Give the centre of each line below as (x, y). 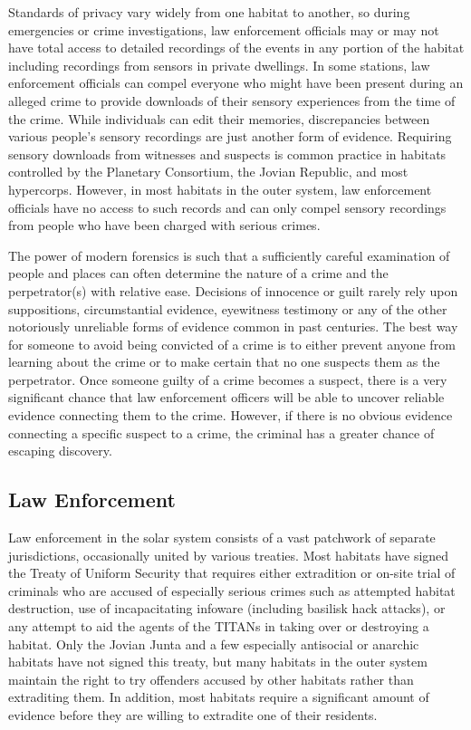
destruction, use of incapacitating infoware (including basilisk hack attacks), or (227, 608)
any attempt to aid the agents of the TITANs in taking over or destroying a (219, 626)
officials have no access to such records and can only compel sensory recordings (227, 207)
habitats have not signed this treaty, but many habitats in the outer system (218, 662)
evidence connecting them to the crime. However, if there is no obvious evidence (231, 415)
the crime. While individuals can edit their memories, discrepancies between (219, 118)
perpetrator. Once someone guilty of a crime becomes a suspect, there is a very (228, 379)
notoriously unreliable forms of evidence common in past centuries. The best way (233, 327)
